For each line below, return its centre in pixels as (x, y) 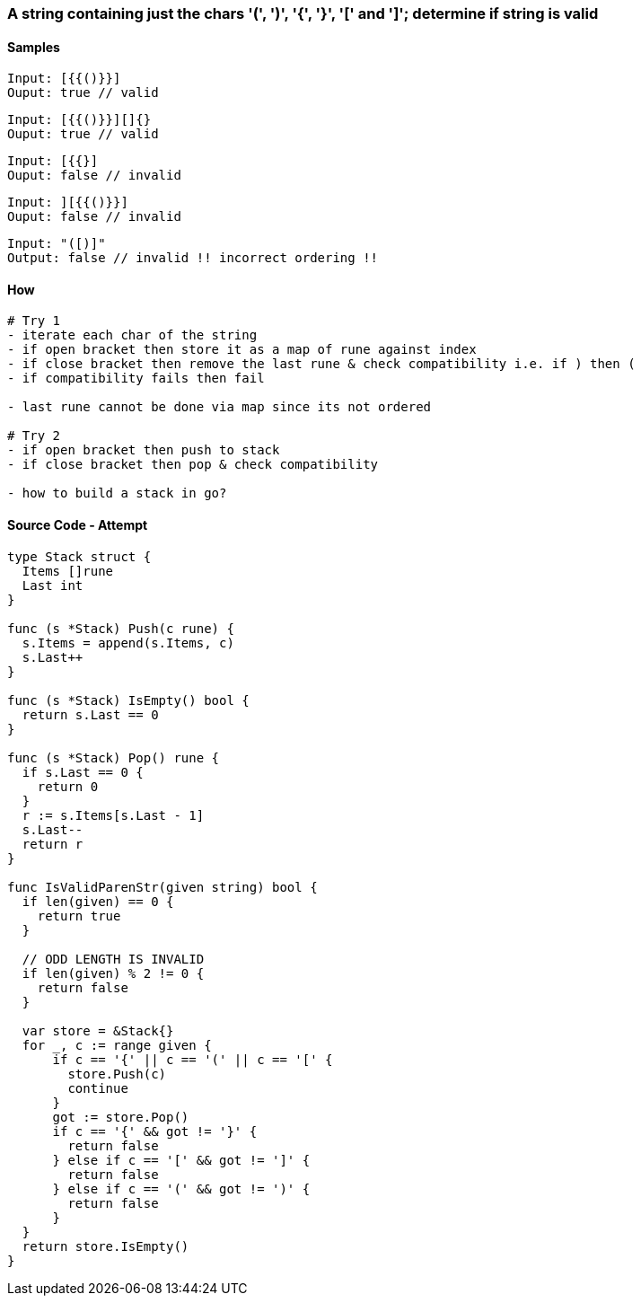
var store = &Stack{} (98, 1030)
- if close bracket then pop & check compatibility (193, 465)
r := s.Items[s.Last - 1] (113, 815)
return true (79, 916)
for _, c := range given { (117, 1045)
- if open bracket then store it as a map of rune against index (242, 350)
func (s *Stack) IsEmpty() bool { (128, 700)
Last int (53, 585)
